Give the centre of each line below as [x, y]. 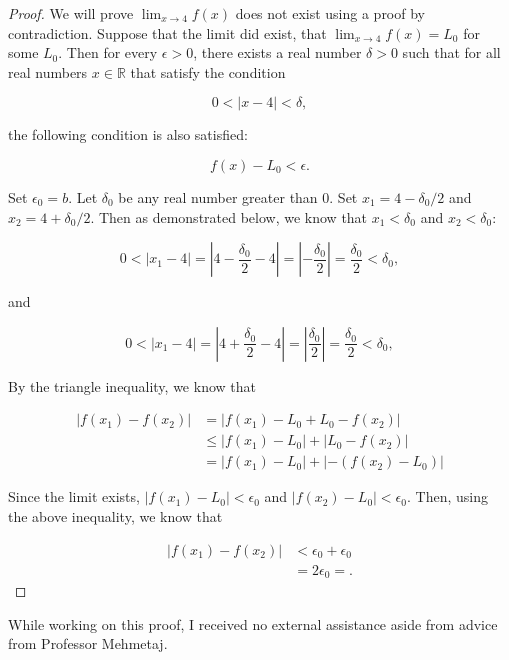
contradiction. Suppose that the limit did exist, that [167, 32]
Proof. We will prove [71, 13]
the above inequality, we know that [115, 516]
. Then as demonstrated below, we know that [229, 216]
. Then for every [108, 52]
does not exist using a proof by [330, 13]
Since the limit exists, [74, 496]
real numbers [48, 71]
